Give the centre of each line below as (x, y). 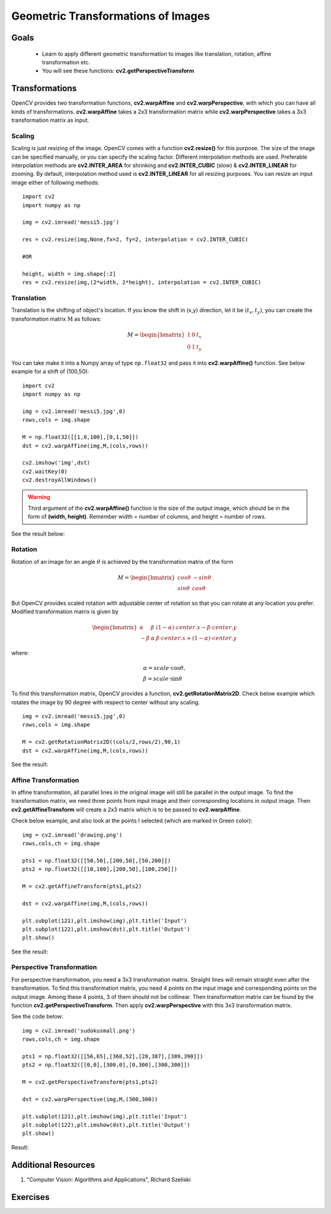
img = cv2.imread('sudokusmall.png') (79, 1030)
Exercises (31, 1197)
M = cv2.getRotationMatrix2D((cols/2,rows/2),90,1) (101, 742)
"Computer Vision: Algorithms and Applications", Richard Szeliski (109, 1179)
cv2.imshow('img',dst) (56, 463)
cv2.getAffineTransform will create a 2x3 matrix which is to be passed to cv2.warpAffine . (126, 810)
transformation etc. (66, 62)
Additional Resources (53, 1165)
